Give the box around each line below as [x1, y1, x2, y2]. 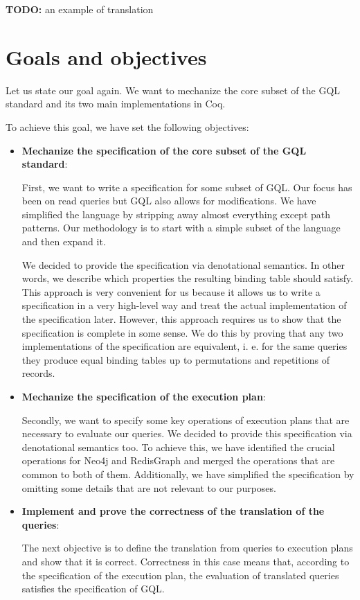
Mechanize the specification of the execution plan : [21, 389, 266, 403]
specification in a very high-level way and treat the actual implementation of [21, 298, 347, 312]
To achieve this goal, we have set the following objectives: [6, 119, 249, 134]
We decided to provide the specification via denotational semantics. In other [21, 257, 345, 272]
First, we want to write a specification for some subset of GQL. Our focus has [21, 179, 352, 194]
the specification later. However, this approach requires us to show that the [21, 312, 341, 326]
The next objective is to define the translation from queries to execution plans [21, 540, 353, 555]
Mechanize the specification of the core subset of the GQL [21, 143, 307, 157]
